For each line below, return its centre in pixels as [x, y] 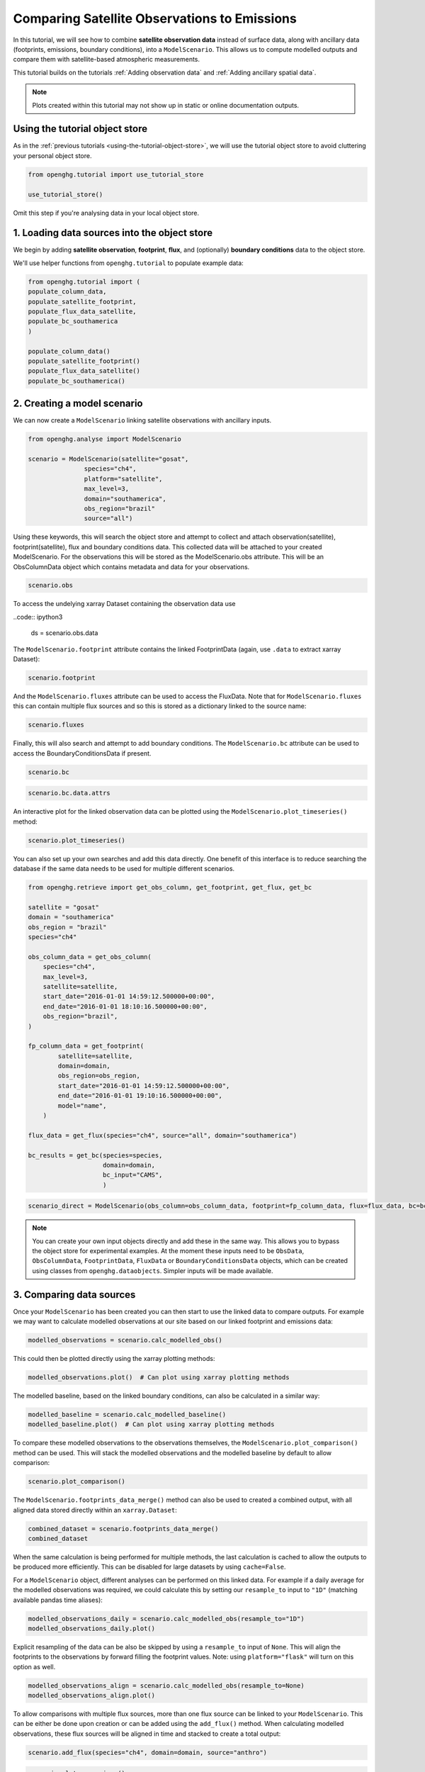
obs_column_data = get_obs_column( [90, 957]
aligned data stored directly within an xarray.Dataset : [95, 1510]
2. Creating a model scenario [78, 404]
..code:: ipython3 [38, 617]
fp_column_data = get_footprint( [86, 1046]
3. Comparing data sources [74, 1295]
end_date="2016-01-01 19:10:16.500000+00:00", [140, 1096]
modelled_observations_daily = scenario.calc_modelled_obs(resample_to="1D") [166, 1619]
